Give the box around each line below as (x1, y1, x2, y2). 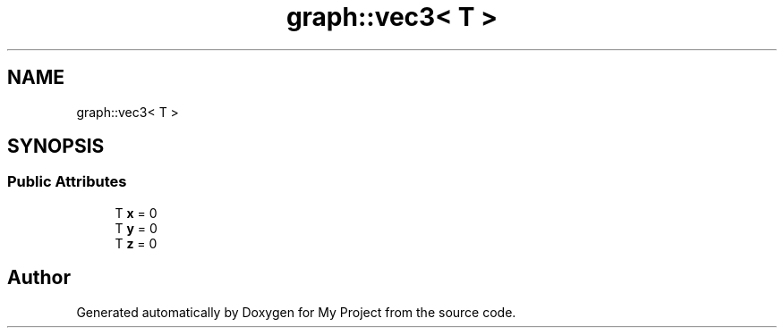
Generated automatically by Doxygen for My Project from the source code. (76, 304, 516, 320)
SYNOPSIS (7, 135, 105, 158)
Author (7, 266, 71, 289)
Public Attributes (7, 172, 127, 191)
